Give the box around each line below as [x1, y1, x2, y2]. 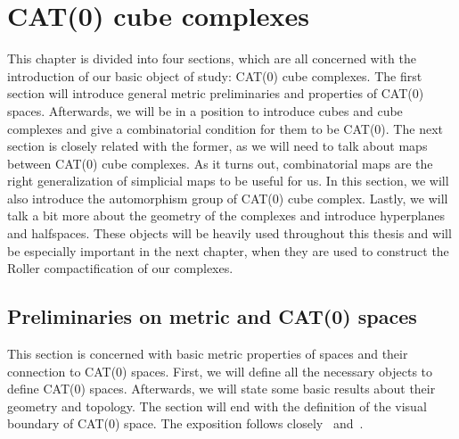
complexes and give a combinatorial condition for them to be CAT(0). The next [7, 119, 443, 137]
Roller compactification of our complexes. [7, 259, 234, 277]
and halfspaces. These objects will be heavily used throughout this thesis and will [7, 224, 452, 243]
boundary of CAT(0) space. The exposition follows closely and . [7, 414, 364, 433]
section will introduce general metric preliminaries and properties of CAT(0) [7, 84, 424, 103]
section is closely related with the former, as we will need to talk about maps [7, 137, 428, 155]
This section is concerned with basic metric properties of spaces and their [7, 344, 408, 363]
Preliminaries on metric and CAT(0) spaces [7, 302, 417, 330]
